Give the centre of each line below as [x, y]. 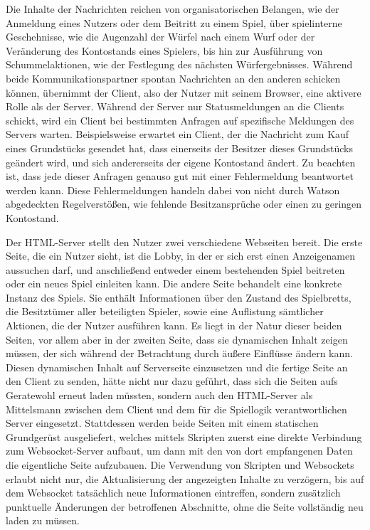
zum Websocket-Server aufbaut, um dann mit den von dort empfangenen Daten [179, 451]
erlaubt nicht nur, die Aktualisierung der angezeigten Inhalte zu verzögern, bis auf [185, 478]
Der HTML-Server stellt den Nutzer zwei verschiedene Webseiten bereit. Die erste [184, 242]
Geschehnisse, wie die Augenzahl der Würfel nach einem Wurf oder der [160, 37]
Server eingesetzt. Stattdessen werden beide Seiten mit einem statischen [162, 423]
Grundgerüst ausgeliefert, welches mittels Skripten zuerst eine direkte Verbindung [184, 436]
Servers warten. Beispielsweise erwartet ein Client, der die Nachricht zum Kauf [178, 134]
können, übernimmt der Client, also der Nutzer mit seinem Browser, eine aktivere [184, 92]
